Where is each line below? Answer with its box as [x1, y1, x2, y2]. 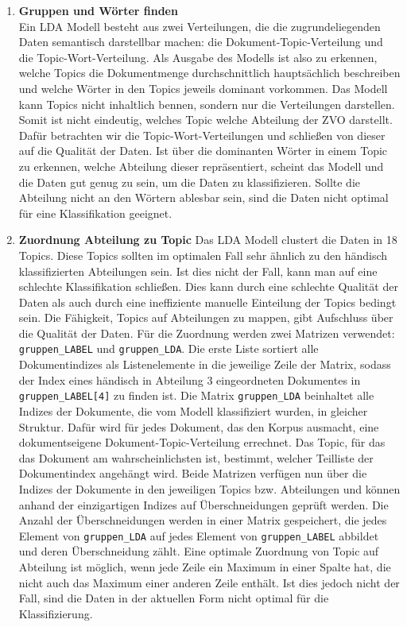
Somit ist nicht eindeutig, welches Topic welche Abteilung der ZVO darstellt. [18, 111, 393, 128]
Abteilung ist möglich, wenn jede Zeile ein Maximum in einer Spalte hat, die [18, 558, 391, 575]
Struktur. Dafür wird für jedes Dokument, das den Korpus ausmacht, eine [18, 418, 379, 435]
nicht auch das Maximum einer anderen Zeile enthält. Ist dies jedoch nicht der [18, 574, 400, 590]
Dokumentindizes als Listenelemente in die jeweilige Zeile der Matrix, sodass [18, 356, 391, 373]
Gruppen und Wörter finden [18, 2, 178, 18]
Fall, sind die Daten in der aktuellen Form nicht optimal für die [18, 590, 329, 606]
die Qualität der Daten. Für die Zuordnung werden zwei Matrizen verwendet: [18, 324, 395, 341]
